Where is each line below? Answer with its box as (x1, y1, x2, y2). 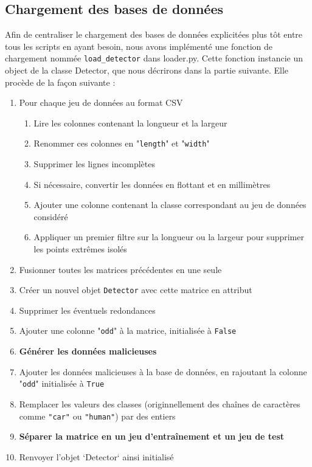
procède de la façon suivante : (5, 75, 116, 88)
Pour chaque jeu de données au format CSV (19, 96, 183, 109)
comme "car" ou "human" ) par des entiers (19, 409, 176, 422)
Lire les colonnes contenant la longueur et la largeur (33, 116, 227, 129)
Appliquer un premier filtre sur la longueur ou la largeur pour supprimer (33, 230, 304, 243)
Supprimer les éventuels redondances (19, 303, 156, 316)
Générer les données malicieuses (19, 345, 157, 358)
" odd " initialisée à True (19, 377, 105, 390)
